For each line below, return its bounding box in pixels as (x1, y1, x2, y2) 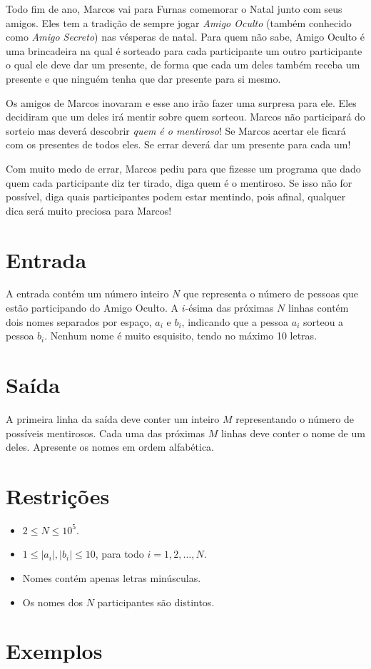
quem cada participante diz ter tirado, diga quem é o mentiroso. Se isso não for (6, 175, 352, 190)
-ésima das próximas (185, 300, 274, 315)
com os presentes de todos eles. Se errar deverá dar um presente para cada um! (6, 137, 351, 152)
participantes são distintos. (97, 594, 215, 609)
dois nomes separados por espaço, (6, 314, 152, 329)
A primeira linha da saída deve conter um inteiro (6, 411, 220, 426)
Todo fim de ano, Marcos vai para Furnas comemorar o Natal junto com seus (6, 1, 342, 16)
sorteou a (303, 314, 344, 329)
